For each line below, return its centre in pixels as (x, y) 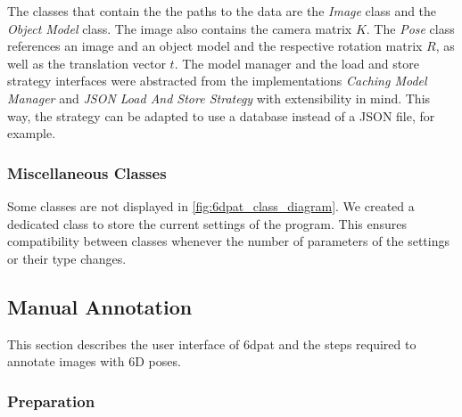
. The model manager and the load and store (297, 63)
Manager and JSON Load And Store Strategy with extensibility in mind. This (219, 98)
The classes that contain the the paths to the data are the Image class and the (222, 11)
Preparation (51, 401)
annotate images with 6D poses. (94, 361)
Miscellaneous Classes (87, 172)
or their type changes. (67, 258)
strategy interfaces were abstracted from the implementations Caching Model (217, 81)
